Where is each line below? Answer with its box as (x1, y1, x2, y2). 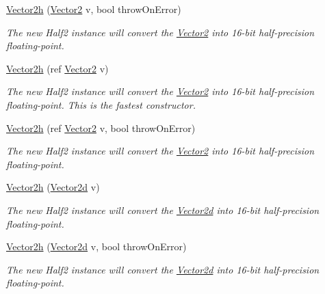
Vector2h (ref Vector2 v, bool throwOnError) (6, 120, 196, 135)
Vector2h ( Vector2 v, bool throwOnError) (6, 2, 181, 16)
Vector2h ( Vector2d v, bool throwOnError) (6, 239, 187, 254)
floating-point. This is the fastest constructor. (6, 97, 196, 111)
